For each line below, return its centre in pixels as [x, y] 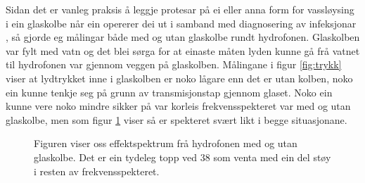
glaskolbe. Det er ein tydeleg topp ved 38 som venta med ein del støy [182, 157]
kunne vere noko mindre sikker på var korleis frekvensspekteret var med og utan [178, 106]
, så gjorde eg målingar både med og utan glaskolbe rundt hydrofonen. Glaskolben [183, 37]
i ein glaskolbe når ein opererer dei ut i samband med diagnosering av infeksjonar [181, 23]
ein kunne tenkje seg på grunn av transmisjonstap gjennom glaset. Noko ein [169, 92]
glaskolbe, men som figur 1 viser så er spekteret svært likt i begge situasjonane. [177, 119]
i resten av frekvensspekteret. [97, 171]
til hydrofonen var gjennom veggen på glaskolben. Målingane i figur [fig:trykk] [174, 64]
